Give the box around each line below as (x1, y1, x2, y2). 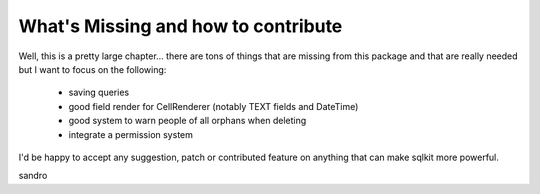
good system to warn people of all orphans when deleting (68, 115, 307, 127)
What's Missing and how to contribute (18, 15, 343, 37)
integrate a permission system (68, 128, 194, 140)
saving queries (68, 86, 130, 99)
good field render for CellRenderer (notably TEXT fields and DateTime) (68, 100, 359, 112)
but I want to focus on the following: (18, 63, 167, 75)
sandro (18, 170, 48, 182)
